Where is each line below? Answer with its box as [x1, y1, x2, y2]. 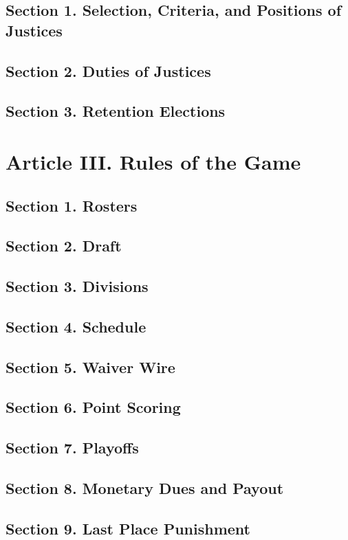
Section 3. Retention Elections [6, 100, 226, 122]
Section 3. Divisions [6, 275, 149, 297]
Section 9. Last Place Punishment [6, 517, 250, 539]
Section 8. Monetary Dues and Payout [6, 477, 284, 498]
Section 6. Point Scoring [6, 396, 181, 418]
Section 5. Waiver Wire [6, 356, 175, 377]
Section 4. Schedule [6, 315, 146, 337]
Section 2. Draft [6, 235, 122, 256]
